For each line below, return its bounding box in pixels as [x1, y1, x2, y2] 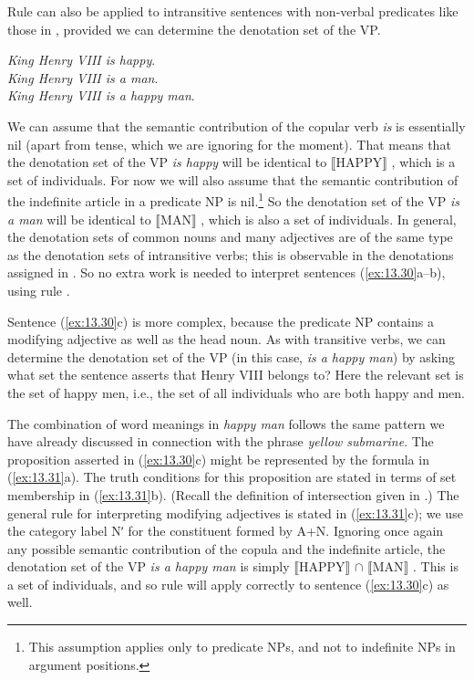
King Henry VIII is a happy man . [7, 86, 195, 105]
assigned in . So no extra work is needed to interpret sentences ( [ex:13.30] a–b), [7, 263, 446, 282]
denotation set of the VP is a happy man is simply [7, 557, 290, 576]
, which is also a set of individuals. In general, [201, 209, 457, 228]
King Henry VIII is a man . [7, 68, 159, 87]
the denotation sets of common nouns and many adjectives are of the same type [7, 227, 453, 246]
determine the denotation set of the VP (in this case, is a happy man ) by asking [7, 347, 455, 366]
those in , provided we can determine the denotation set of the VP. [7, 19, 381, 38]
